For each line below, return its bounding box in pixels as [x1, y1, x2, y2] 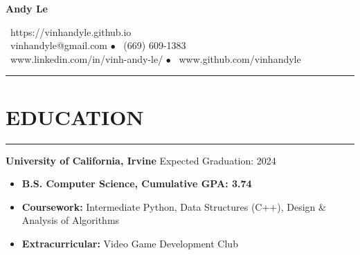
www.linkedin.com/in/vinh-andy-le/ [10, 51, 163, 66]
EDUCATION [6, 102, 144, 131]
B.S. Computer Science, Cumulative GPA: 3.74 [21, 176, 252, 191]
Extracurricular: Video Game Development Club [21, 236, 238, 250]
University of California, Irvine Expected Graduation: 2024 [6, 153, 276, 167]
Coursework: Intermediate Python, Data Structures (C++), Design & [21, 199, 326, 214]
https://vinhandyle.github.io [10, 24, 132, 39]
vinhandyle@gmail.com [10, 38, 108, 53]
